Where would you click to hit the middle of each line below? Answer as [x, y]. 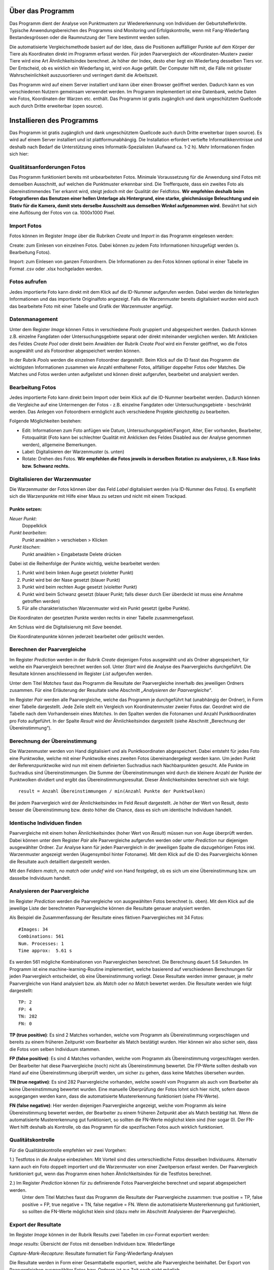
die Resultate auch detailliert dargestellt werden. [60, 862]
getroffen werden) [41, 601]
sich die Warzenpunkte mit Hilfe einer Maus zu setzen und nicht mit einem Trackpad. [98, 496]
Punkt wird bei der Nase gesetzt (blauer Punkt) [71, 580]
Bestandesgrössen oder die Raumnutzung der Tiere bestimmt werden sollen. [90, 38]
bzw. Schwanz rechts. [46, 466]
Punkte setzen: [26, 509]
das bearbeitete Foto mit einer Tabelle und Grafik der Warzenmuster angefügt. [91, 306]
